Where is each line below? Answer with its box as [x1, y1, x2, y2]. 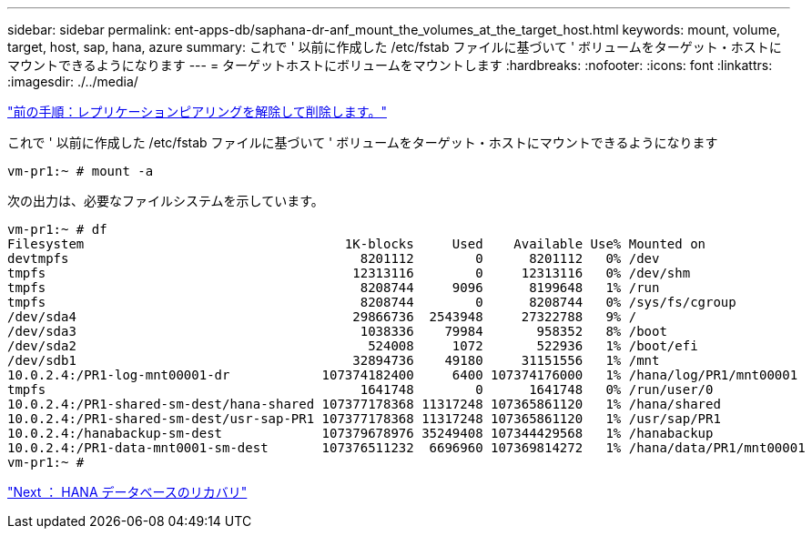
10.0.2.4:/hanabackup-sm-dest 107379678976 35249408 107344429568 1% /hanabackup [7, 426, 714, 440]
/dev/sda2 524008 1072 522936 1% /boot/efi [7, 339, 698, 353]
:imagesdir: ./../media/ [7, 74, 138, 89]
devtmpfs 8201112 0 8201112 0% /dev [7, 251, 660, 266]
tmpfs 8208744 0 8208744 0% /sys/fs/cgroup [7, 295, 736, 309]
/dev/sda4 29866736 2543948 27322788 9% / [7, 309, 637, 324]
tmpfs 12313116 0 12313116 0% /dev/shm [7, 266, 691, 280]
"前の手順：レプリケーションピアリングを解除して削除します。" [7, 104, 387, 119]
